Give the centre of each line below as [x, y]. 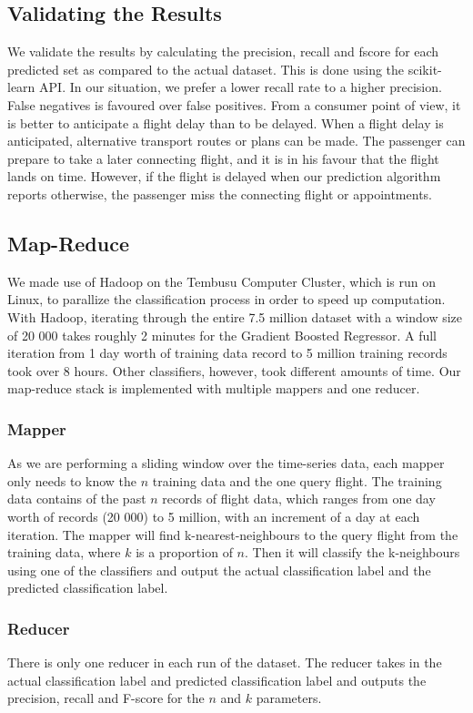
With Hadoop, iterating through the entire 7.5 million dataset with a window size [235, 316]
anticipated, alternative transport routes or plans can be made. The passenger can [236, 141]
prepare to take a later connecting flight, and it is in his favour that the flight [223, 158]
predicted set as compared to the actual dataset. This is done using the [206, 69]
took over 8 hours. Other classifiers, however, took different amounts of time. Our [234, 370]
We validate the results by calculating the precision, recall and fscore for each [223, 51]
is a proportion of [184, 552]
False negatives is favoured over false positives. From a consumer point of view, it [234, 104]
